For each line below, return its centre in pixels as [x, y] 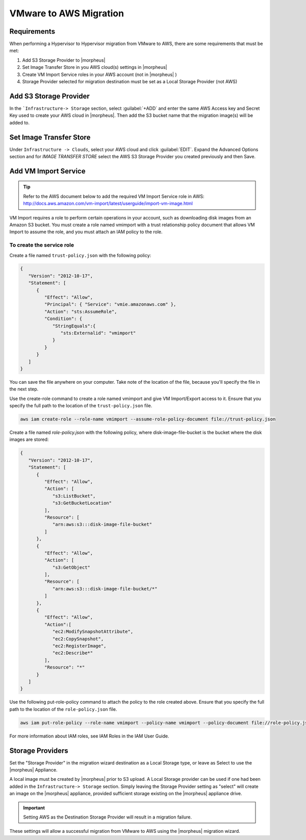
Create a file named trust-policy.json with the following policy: [80, 255]
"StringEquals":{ [74, 326]
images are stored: [29, 439]
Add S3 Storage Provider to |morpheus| [64, 60]
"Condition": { [63, 319]
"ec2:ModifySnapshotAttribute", [93, 632]
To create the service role [42, 245]
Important [34, 808]
